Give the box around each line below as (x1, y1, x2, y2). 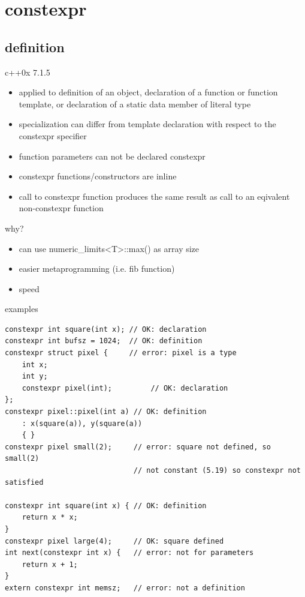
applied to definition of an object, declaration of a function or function (19, 86, 278, 98)
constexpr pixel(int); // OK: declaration (22, 383, 228, 392)
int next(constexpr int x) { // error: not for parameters (5, 548, 254, 557)
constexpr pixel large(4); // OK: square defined (5, 536, 224, 545)
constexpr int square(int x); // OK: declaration (5, 325, 207, 334)
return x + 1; (22, 560, 78, 569)
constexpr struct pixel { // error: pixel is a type (5, 349, 237, 358)
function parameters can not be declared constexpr (19, 149, 206, 162)
